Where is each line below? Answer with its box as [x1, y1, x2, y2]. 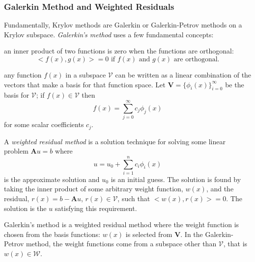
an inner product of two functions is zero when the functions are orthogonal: [4, 46, 234, 56]
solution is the [4, 203, 47, 213]
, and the [206, 183, 234, 194]
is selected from [125, 229, 172, 239]
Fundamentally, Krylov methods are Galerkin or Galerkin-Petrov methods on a [4, 20, 242, 30]
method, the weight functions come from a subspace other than [26, 238, 217, 249]
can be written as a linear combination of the [115, 70, 252, 79]
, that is [223, 238, 248, 249]
